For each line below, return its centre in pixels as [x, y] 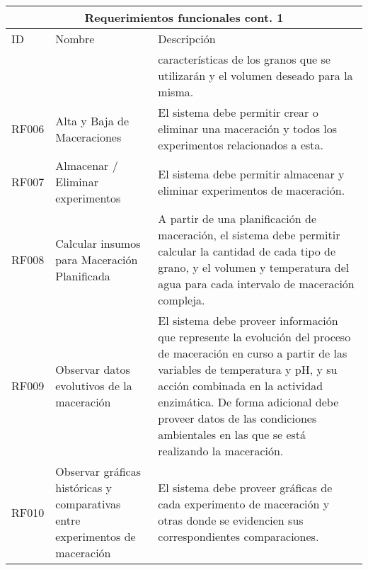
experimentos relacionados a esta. [241, 145]
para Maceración [97, 259]
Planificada [83, 275]
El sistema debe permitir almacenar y [251, 173]
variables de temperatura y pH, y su [248, 369]
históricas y [84, 488]
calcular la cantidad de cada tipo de [247, 251]
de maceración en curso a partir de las [253, 353]
